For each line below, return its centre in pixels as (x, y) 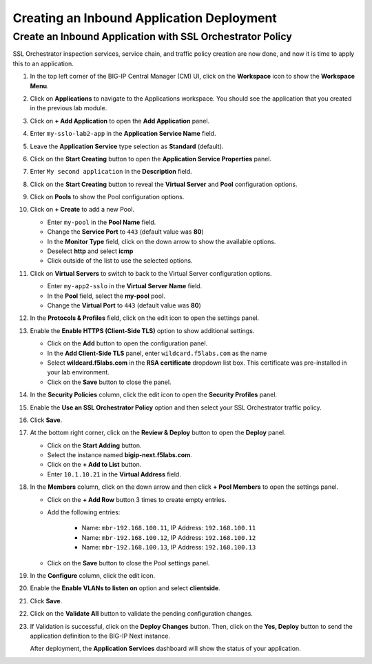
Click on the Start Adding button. (94, 445)
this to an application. (43, 63)
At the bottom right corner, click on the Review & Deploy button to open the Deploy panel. (158, 433)
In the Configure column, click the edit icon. (92, 575)
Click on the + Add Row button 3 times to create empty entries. (137, 499)
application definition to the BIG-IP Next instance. (100, 636)
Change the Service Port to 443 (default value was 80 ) (126, 232)
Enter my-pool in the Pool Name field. (102, 222)
